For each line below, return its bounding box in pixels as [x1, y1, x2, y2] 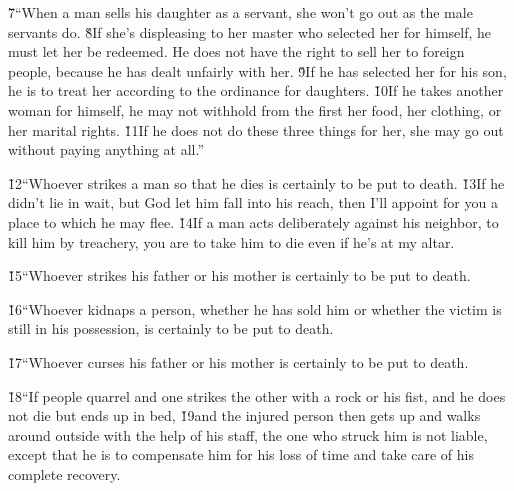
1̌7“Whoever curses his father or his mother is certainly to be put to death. [8, 351, 469, 372]
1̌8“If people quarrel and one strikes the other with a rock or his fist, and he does [8, 385, 506, 406]
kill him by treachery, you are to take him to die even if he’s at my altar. [8, 231, 455, 252]
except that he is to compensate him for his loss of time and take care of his [8, 444, 474, 465]
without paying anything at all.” [8, 139, 205, 160]
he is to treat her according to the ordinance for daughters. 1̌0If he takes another [8, 80, 504, 101]
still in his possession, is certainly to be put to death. [8, 318, 334, 339]
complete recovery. [8, 463, 121, 484]
